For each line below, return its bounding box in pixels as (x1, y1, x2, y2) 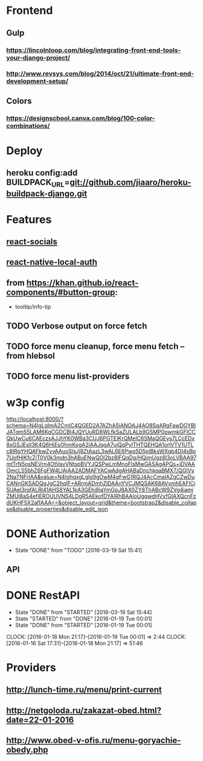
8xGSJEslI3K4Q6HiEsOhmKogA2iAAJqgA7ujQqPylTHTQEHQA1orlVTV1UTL (6, 441, 195, 448)
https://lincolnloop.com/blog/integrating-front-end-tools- (6, 46, 181, 54)
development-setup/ (6, 77, 68, 85)
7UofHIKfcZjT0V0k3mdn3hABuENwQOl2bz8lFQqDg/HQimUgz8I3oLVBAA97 (6, 454, 197, 462)
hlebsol (26, 351, 56, 361)
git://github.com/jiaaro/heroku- (69, 177, 192, 188)
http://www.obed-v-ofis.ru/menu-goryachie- (6, 736, 181, 746)
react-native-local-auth (6, 257, 98, 267)
